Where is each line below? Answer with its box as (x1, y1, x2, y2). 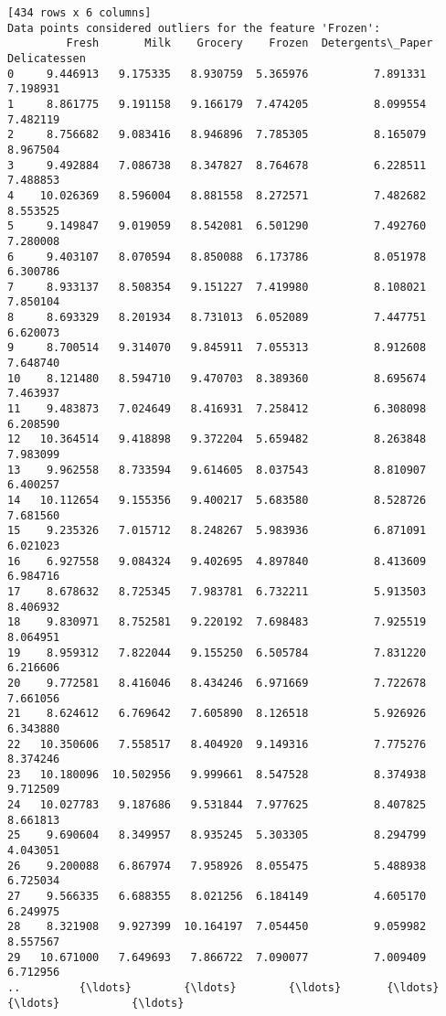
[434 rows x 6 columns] (7, 6, 152, 19)
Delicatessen (7, 51, 86, 65)
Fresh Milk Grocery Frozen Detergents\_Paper (66, 37, 433, 50)
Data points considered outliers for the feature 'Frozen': (7, 21, 381, 35)
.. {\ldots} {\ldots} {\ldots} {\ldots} (7, 981, 440, 994)
